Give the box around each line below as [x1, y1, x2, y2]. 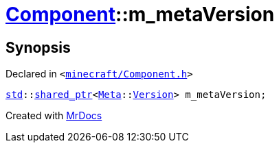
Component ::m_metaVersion [5, 3, 275, 26]
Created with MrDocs [5, 110, 102, 122]
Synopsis [5, 38, 71, 56]
